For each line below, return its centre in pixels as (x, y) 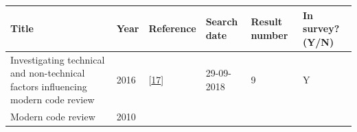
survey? (321, 28)
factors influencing (49, 86)
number (269, 35)
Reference (172, 28)
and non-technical (48, 73)
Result (266, 22)
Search (222, 22)
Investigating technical (58, 59)
